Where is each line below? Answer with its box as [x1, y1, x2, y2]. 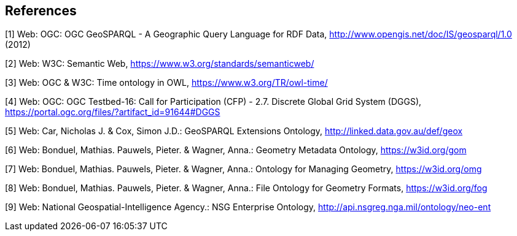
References [5, 3, 77, 18]
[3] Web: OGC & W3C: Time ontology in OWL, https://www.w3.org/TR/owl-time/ [5, 77, 328, 88]
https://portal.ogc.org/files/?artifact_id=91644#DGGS [5, 107, 220, 118]
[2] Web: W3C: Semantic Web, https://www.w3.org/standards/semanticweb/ [5, 58, 314, 69]
